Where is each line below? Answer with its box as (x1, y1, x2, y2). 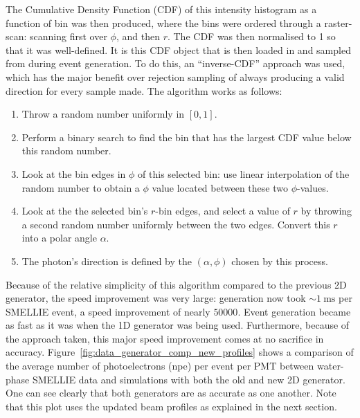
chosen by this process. (231, 253, 328, 268)
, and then (116, 29, 160, 44)
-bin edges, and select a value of (155, 203, 290, 218)
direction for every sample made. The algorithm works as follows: (6, 83, 282, 98)
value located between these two (152, 180, 288, 194)
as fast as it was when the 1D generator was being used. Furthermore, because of (6, 318, 350, 332)
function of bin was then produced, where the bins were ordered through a (6, 15, 321, 30)
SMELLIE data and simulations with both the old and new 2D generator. (32, 372, 345, 386)
